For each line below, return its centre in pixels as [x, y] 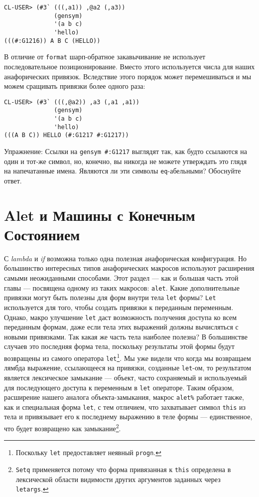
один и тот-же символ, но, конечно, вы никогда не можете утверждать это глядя [126, 161]
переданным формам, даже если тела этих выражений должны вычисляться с [121, 327]
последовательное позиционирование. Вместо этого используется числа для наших [129, 66]
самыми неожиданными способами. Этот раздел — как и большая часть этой [121, 278]
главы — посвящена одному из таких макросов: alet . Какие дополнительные [122, 287]
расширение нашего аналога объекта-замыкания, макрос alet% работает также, [124, 397]
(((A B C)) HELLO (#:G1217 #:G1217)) [66, 135]
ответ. [13, 180]
